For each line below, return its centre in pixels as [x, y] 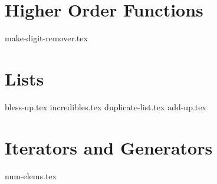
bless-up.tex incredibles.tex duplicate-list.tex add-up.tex [106, 106]
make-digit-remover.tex [46, 38]
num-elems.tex [31, 175]
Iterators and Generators [109, 147]
